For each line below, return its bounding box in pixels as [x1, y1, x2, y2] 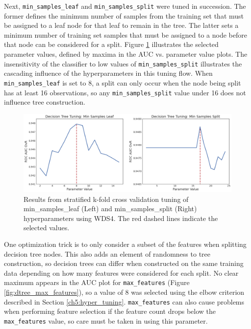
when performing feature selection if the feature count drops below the [4, 306, 216, 316]
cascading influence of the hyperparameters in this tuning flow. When [4, 68, 213, 78]
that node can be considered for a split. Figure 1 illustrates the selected [4, 39, 219, 49]
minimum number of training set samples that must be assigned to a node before [4, 29, 248, 40]
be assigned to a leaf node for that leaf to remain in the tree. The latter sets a [4, 20, 239, 30]
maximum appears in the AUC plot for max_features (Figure [4, 277, 190, 287]
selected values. [24, 222, 70, 233]
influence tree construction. [4, 97, 85, 107]
